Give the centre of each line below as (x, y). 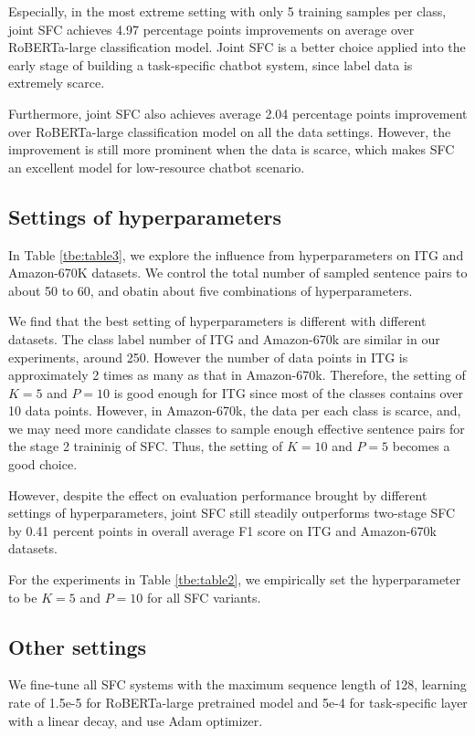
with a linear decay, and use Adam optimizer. (136, 720)
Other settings (78, 646)
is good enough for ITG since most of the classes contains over (288, 392)
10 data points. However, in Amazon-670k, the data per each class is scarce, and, (235, 410)
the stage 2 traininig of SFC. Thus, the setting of (146, 446)
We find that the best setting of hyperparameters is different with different (217, 321)
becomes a (421, 446)
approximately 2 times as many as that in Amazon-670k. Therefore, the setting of (237, 375)
